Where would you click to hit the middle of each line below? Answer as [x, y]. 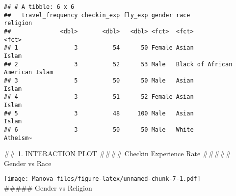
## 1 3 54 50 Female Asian [99, 48]
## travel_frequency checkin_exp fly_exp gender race [97, 15]
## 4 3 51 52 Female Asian [99, 97]
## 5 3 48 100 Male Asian [99, 113]
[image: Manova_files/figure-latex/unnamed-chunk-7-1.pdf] [102, 179]
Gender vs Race [28, 163]
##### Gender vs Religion [48, 188]
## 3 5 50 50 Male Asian [99, 80]
